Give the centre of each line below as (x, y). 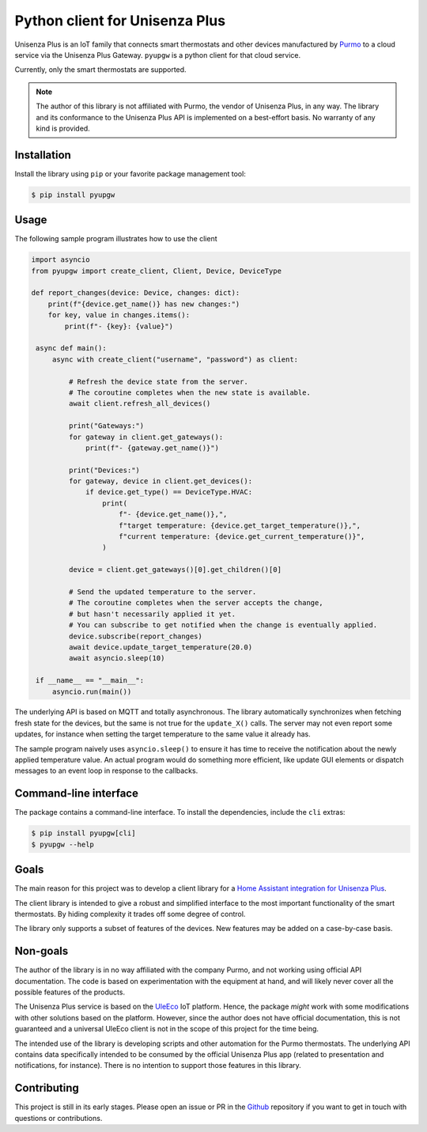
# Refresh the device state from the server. (158, 381)
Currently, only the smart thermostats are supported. (100, 70)
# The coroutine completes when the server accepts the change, (196, 603)
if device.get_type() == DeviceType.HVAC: (169, 492)
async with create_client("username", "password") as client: (175, 359)
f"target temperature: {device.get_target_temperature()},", (240, 525)
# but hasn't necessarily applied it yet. (152, 614)
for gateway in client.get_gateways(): (146, 437)
